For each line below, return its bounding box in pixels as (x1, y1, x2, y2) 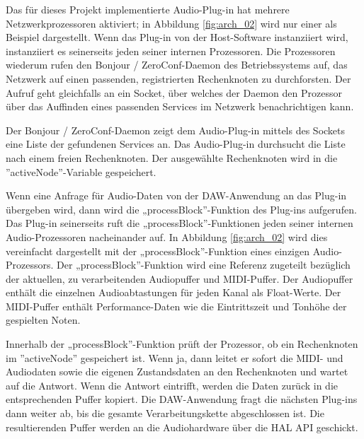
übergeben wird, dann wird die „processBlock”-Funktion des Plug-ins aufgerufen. (6, 201, 357, 216)
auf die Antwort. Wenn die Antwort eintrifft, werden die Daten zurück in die (6, 377, 339, 392)
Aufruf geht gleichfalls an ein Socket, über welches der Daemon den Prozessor (6, 85, 342, 100)
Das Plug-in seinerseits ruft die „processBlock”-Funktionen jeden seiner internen (6, 216, 353, 230)
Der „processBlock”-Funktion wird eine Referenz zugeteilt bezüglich (57, 257, 351, 272)
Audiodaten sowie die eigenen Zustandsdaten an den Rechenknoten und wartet (6, 364, 348, 379)
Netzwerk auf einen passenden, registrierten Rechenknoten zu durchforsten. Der (6, 71, 351, 86)
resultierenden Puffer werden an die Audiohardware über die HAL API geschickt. (6, 419, 358, 434)
